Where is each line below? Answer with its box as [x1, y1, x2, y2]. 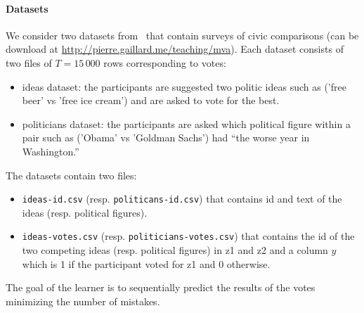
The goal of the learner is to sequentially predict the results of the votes [6, 280, 316, 295]
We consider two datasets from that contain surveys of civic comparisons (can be [6, 27, 359, 42]
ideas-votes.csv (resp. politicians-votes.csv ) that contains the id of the [22, 229, 355, 243]
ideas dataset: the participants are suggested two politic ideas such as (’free [22, 79, 346, 94]
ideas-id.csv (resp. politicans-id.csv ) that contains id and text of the [22, 191, 342, 206]
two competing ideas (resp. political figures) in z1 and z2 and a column [22, 243, 328, 257]
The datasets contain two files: [6, 167, 137, 182]
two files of [6, 55, 52, 70]
